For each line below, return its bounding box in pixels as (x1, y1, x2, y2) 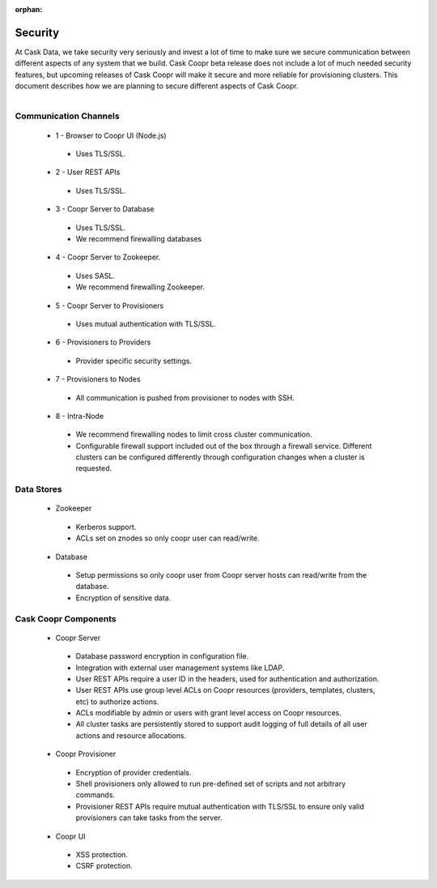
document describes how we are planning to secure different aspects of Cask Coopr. (15, 81, 299, 91)
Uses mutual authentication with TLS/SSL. (75, 318, 216, 328)
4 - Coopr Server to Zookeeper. (55, 252, 161, 263)
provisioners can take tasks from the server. (75, 813, 223, 822)
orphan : (15, 5, 43, 14)
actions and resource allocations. (75, 730, 186, 741)
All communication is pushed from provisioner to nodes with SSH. (75, 393, 295, 403)
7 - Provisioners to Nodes (55, 374, 141, 384)
